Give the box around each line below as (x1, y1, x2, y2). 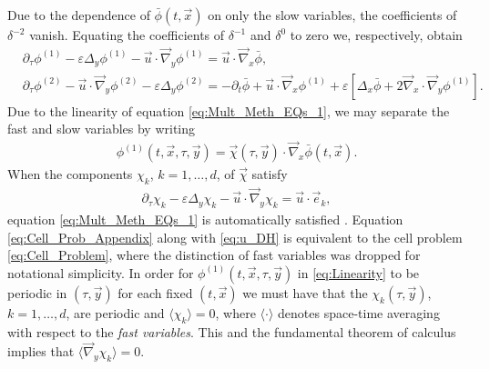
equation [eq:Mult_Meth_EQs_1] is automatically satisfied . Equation (7, 209, 403, 228)
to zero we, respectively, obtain (290, 25, 463, 44)
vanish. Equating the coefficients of (29, 25, 225, 44)
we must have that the (242, 283, 368, 302)
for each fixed (117, 283, 193, 302)
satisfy (251, 165, 288, 184)
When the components (7, 165, 133, 184)
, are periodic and (66, 303, 165, 322)
